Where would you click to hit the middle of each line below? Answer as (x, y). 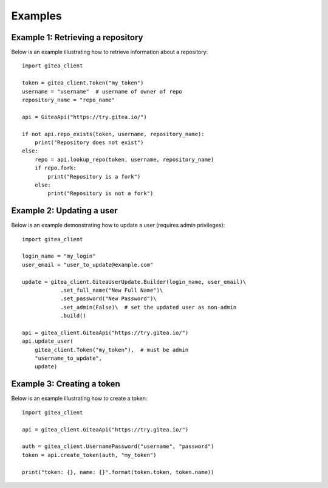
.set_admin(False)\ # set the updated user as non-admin (149, 307)
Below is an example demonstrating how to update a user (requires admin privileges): (118, 225)
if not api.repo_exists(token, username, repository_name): (113, 134)
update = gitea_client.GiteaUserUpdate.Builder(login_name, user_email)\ (134, 282)
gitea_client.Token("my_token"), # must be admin (111, 350)
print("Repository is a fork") (94, 177)
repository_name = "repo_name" (69, 100)
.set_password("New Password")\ (109, 299)
